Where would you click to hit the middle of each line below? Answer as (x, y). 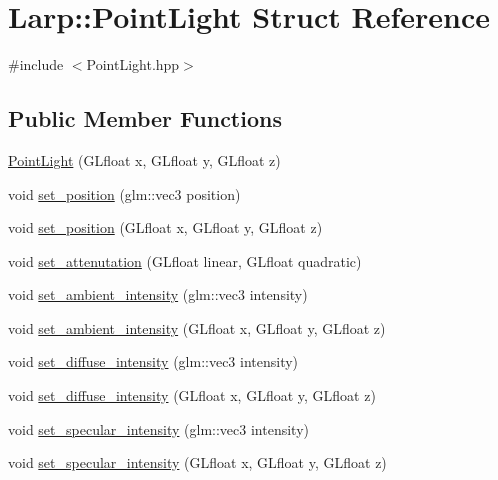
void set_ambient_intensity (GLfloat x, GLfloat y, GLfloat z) (197, 327)
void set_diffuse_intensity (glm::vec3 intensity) (153, 361)
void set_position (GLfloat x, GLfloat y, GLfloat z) (165, 227)
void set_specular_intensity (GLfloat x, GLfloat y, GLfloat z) (197, 462)
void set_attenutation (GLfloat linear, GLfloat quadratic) (185, 260)
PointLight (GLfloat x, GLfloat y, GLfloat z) (144, 159)
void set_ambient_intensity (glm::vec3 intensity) (158, 294)
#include (36, 64)
